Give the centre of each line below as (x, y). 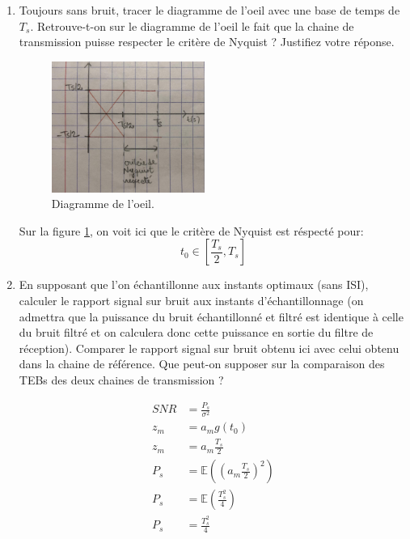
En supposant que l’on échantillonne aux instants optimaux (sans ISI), (194, 284)
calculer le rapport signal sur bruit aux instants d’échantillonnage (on (191, 300)
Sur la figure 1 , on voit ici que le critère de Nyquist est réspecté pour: (191, 230)
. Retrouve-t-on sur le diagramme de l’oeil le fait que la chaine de (192, 25)
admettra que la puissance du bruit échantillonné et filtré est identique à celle (211, 316)
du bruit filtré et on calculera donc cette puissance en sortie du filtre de (196, 332)
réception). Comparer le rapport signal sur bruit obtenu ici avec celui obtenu (209, 348)
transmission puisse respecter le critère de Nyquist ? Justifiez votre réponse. (207, 42)
